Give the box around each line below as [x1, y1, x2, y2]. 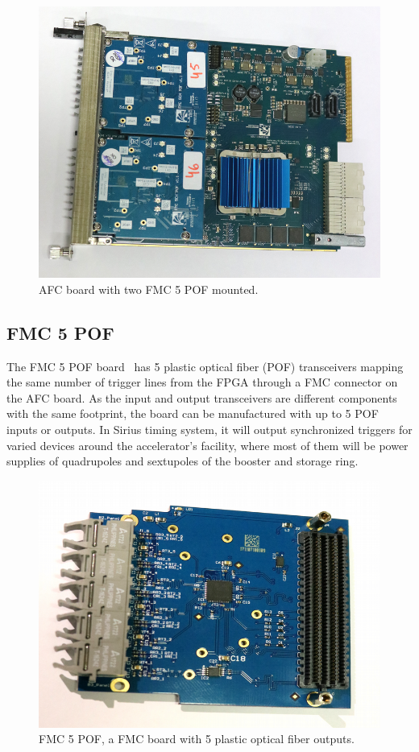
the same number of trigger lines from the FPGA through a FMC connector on [6, 374, 398, 390]
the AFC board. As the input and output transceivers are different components [6, 389, 397, 406]
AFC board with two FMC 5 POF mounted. [39, 280, 259, 297]
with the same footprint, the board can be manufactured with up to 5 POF [6, 405, 379, 422]
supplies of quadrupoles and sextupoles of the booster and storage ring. [6, 452, 359, 469]
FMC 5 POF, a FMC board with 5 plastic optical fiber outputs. [39, 730, 355, 747]
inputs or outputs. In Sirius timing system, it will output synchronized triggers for [6, 421, 413, 437]
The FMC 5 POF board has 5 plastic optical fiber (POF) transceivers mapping [6, 357, 404, 374]
